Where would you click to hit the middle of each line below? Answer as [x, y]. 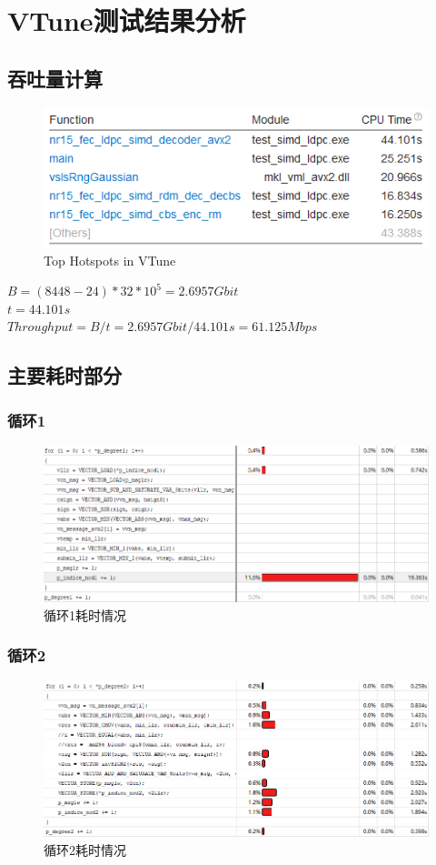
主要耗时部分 [64, 375]
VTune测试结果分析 [127, 20]
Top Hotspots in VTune [110, 260]
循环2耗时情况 [85, 850]
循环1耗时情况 [85, 614]
